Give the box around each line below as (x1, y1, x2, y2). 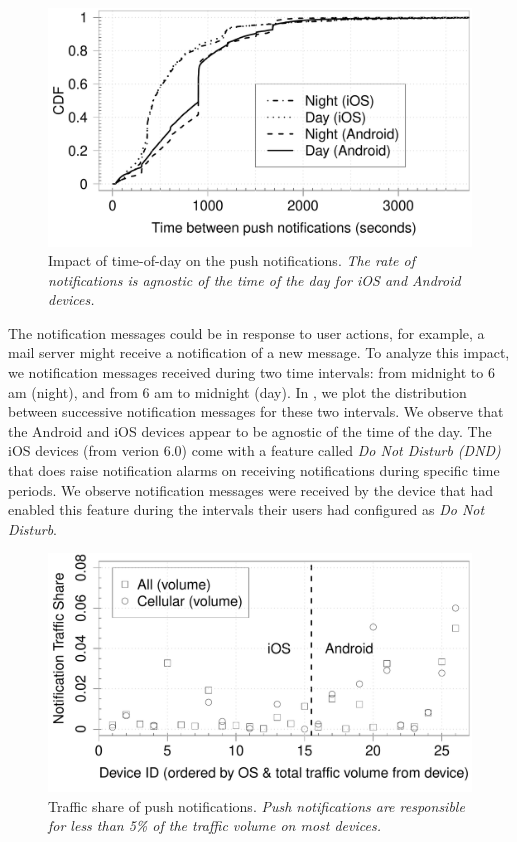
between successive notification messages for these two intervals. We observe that (8, 401, 504, 422)
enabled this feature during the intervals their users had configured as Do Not (8, 499, 485, 520)
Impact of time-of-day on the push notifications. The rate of (48, 250, 415, 271)
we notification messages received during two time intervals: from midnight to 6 (8, 362, 495, 383)
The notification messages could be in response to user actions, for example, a (8, 322, 485, 343)
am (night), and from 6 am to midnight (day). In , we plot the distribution (8, 381, 467, 402)
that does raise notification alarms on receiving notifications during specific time (8, 460, 500, 481)
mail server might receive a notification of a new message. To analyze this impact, (8, 342, 510, 363)
